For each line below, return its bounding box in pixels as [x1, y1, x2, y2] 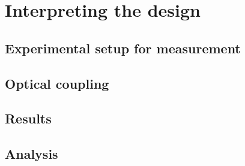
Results [5, 109, 52, 128]
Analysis [5, 144, 58, 163]
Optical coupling [5, 74, 109, 92]
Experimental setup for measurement [5, 38, 241, 57]
